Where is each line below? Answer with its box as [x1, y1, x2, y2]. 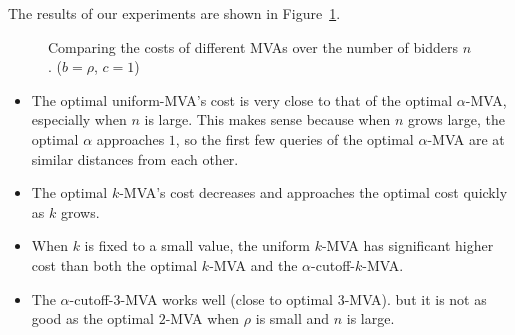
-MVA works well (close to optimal [120, 288, 333, 309]
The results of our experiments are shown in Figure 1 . [8, 3, 341, 23]
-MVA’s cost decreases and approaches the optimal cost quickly [119, 182, 508, 203]
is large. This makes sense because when [144, 109, 391, 130]
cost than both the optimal [31, 254, 198, 275]
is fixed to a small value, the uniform [84, 235, 310, 256]
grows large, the [408, 109, 506, 130]
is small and [255, 308, 330, 329]
